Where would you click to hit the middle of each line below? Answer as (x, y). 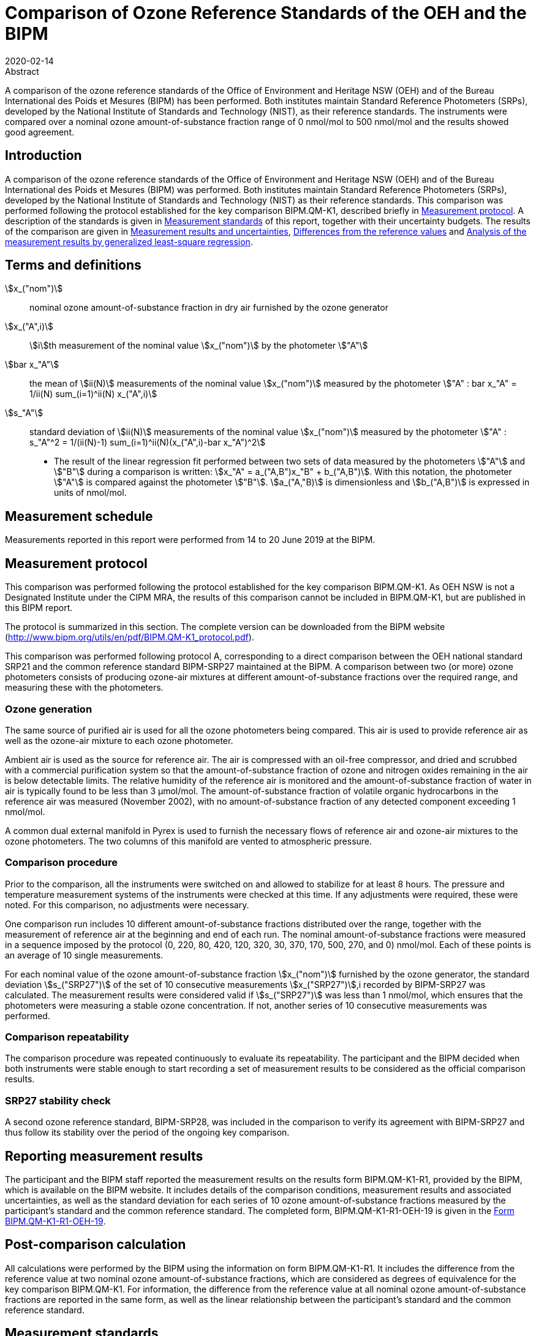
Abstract (22, 71)
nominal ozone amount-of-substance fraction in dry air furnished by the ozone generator (209, 308)
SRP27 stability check (58, 1100)
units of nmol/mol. (90, 493)
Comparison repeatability (67, 1037)
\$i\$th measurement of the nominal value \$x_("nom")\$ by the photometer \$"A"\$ (199, 346)
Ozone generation (49, 709)
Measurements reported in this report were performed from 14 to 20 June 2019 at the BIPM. (190, 540)
